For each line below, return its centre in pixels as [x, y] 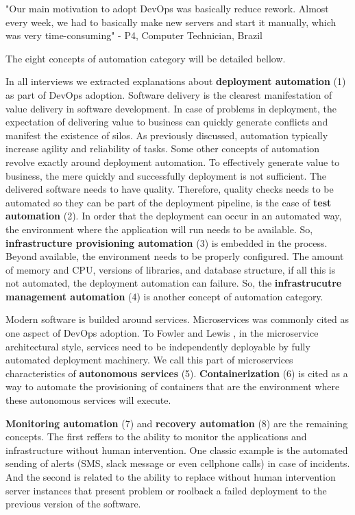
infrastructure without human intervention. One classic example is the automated [177, 450]
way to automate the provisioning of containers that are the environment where [173, 386]
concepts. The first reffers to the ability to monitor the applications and [156, 436]
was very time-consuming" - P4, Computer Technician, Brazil [134, 35]
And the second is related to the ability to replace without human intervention [171, 477]
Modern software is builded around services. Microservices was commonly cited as [177, 319]
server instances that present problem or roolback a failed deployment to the [166, 490]
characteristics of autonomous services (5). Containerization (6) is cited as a [177, 373]
